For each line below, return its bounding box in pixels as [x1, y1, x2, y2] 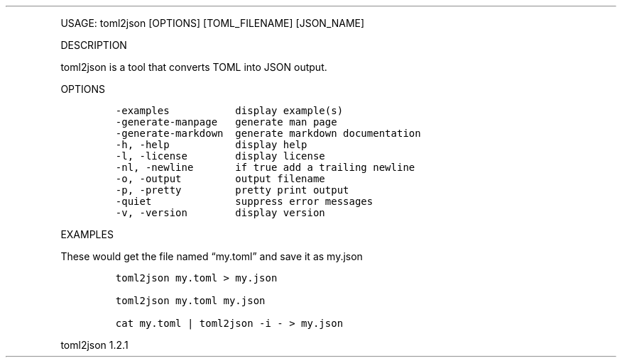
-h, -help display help [115, 139, 307, 150]
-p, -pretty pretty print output [115, 184, 349, 196]
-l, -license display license [115, 150, 325, 162]
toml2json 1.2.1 [60, 339, 129, 351]
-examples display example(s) [115, 105, 344, 116]
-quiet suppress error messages [115, 196, 373, 207]
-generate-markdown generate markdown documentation [115, 128, 421, 139]
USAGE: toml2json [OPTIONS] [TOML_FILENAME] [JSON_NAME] [60, 17, 365, 29]
